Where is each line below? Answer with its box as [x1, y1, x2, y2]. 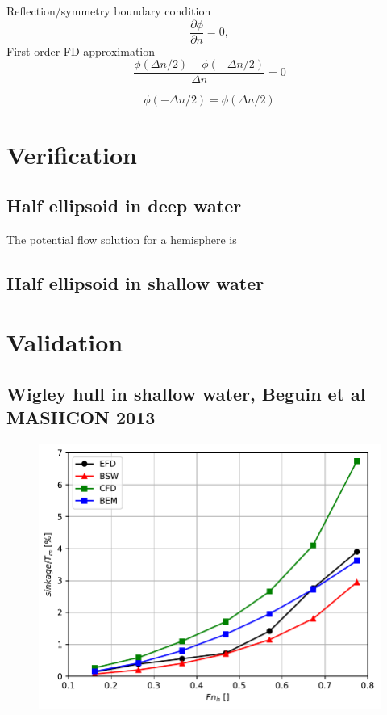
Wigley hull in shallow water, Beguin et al [6, 381, 366, 406]
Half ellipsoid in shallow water [6, 270, 264, 295]
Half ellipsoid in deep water [6, 193, 242, 218]
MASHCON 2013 [6, 405, 156, 430]
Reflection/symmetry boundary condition [6, 2, 211, 19]
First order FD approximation [6, 42, 156, 59]
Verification [6, 137, 137, 170]
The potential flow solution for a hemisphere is [6, 230, 237, 247]
